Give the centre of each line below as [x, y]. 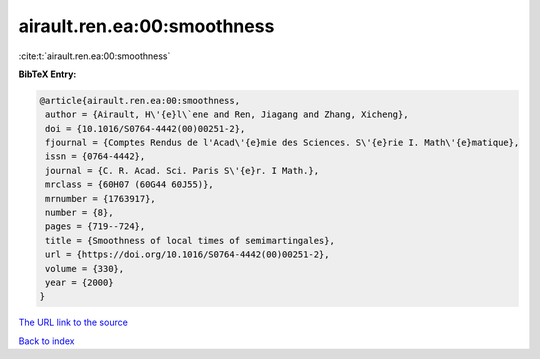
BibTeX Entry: [47, 74]
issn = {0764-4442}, [95, 156]
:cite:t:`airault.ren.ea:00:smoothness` [94, 56]
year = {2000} [79, 282]
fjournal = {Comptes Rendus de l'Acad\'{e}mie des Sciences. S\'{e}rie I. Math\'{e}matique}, [282, 143]
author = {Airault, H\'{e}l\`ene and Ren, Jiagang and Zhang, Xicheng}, [227, 114]
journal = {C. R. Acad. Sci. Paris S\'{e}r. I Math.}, [182, 170]
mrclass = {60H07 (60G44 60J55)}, [129, 184]
